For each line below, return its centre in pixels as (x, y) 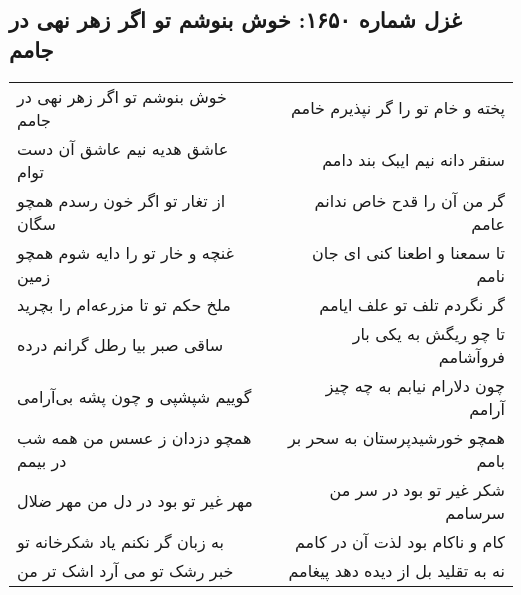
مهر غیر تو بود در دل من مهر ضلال (135, 501)
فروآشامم (471, 356)
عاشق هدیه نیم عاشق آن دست (123, 148)
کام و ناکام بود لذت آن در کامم (399, 541)
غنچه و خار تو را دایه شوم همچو (125, 252)
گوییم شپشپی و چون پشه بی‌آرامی (134, 397)
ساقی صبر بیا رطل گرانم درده (120, 345)
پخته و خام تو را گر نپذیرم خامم (397, 108)
